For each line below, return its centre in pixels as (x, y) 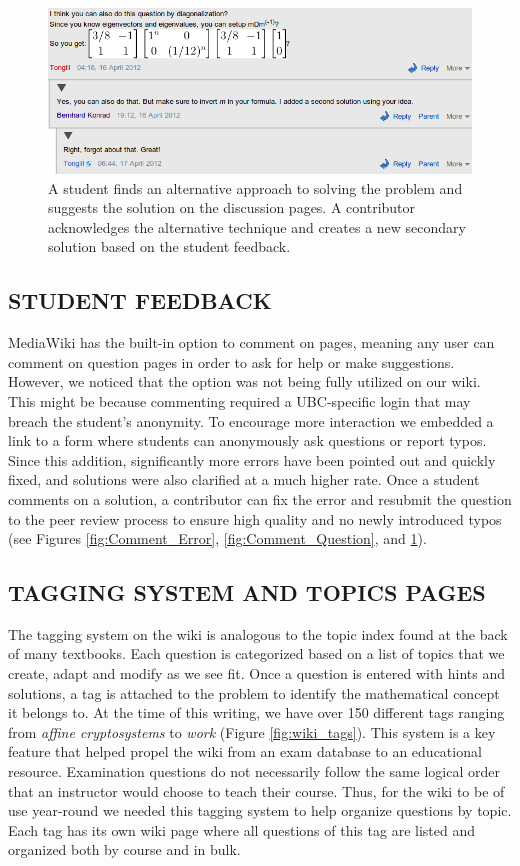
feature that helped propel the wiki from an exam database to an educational (245, 751)
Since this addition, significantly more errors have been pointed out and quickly (252, 459)
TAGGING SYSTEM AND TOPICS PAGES (247, 592)
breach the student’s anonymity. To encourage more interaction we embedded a (251, 420)
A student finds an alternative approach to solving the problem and (255, 187)
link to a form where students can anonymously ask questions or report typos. (247, 440)
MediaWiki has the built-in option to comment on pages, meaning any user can (251, 342)
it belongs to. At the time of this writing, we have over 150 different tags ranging (256, 712)
